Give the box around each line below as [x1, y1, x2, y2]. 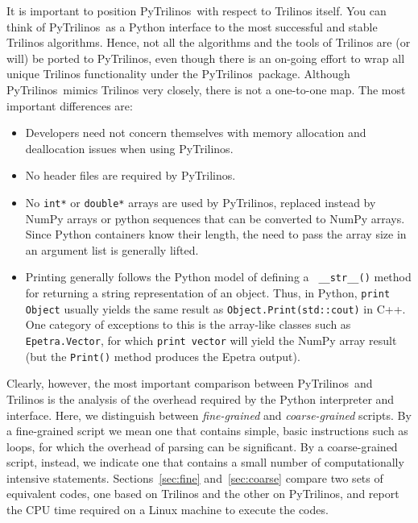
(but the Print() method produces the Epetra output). [25, 347, 300, 364]
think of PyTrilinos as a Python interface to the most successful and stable [6, 18, 378, 35]
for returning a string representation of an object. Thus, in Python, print [25, 284, 391, 301]
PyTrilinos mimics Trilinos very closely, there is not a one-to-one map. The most [6, 81, 406, 98]
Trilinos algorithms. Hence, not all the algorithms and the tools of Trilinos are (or [6, 34, 411, 51]
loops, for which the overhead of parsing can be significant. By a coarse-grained [6, 438, 398, 455]
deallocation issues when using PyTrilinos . [25, 139, 234, 156]
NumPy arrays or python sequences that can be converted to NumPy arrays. [25, 210, 405, 226]
